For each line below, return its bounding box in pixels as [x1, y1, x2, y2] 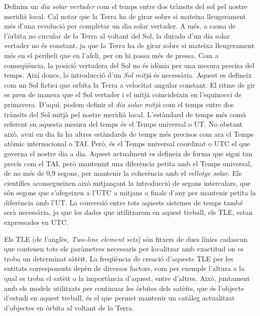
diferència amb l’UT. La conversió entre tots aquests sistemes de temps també [4, 197, 243, 207]
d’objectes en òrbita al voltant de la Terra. [4, 302, 134, 312]
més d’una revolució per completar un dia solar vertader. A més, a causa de [4, 21, 236, 31]
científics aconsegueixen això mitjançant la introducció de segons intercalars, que [4, 177, 251, 188]
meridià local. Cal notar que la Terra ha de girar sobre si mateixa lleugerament [4, 11, 246, 21]
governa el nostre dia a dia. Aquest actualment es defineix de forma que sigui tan [4, 148, 252, 158]
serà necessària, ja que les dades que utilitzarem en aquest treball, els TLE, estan [4, 207, 253, 217]
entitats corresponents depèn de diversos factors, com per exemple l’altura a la [4, 263, 244, 273]
